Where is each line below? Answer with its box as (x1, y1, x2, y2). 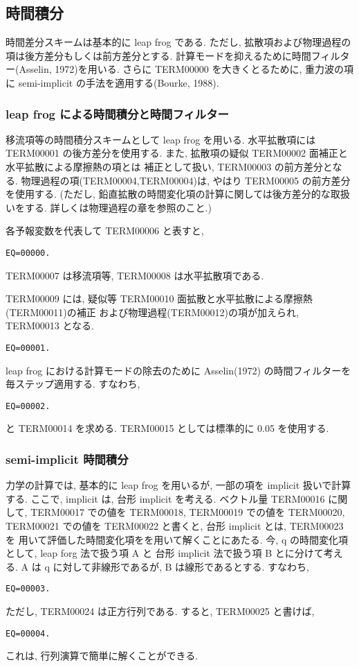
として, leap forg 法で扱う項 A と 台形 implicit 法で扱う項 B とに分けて (6, 546, 324, 560)
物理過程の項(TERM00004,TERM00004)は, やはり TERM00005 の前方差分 (21, 173, 351, 187)
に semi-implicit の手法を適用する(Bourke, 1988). (6, 75, 219, 89)
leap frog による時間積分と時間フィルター (6, 105, 229, 122)
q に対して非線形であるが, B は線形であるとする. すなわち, (44, 559, 309, 573)
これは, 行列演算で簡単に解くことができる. (6, 648, 199, 663)
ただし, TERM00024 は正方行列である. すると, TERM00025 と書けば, (6, 604, 315, 618)
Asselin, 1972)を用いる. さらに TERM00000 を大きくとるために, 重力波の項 (19, 62, 353, 76)
